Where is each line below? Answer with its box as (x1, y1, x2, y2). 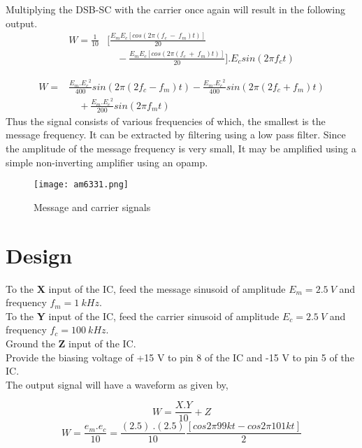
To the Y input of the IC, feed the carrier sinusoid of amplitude (6, 308, 280, 323)
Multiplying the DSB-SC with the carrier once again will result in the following (6, 2, 345, 16)
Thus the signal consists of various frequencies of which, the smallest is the (6, 113, 326, 128)
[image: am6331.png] (34, 180, 129, 190)
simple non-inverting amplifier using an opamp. (6, 154, 208, 169)
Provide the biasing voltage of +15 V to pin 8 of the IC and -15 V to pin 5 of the (6, 349, 354, 364)
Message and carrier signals (34, 199, 151, 214)
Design (6, 240, 73, 269)
